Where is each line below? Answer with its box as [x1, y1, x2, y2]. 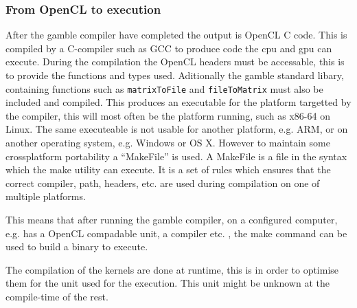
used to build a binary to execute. [5, 239, 148, 254]
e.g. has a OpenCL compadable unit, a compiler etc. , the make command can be [5, 225, 347, 240]
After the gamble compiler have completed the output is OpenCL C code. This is [5, 27, 347, 42]
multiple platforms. [5, 189, 86, 203]
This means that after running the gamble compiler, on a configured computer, [5, 212, 338, 226]
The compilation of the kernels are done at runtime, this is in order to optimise [5, 262, 339, 276]
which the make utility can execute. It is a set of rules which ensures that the [5, 162, 331, 177]
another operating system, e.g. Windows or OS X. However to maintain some [5, 135, 330, 150]
